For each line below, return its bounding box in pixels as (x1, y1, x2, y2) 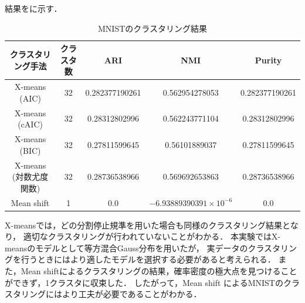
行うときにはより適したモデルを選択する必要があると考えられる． (21, 253, 276, 265)
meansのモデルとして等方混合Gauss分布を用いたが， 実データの (5, 241, 248, 254)
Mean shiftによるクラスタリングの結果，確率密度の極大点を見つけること (21, 265, 297, 277)
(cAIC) (18, 118, 43, 130)
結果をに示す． (5, 2, 62, 14)
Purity (255, 53, 282, 66)
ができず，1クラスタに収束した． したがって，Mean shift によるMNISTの (5, 276, 283, 288)
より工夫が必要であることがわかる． (62, 288, 202, 300)
